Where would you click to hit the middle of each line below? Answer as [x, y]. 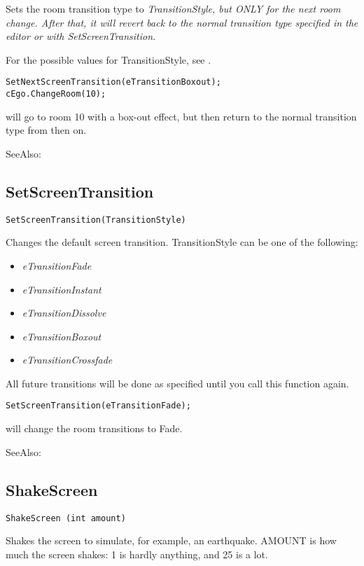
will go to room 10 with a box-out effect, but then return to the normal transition [181, 116]
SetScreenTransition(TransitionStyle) [96, 220]
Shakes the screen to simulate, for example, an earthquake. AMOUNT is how [171, 540]
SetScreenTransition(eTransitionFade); [98, 406]
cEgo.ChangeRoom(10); [56, 94]
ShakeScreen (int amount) [66, 518]
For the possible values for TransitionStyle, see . [108, 59]
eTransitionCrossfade [67, 360]
